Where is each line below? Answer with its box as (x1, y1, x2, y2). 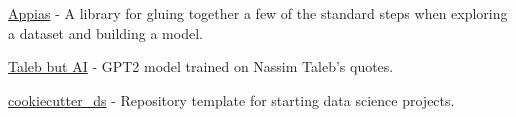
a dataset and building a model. (8, 22, 203, 43)
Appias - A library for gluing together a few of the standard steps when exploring (8, 3, 508, 23)
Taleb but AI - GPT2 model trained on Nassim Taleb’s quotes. (8, 56, 394, 77)
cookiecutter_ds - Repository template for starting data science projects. (8, 89, 455, 110)
